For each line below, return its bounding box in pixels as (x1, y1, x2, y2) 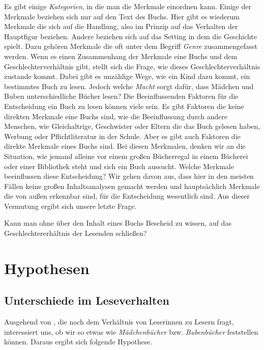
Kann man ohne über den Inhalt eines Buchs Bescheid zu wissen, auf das (4, 218, 231, 228)
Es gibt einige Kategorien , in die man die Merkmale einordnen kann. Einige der (4, 1, 251, 11)
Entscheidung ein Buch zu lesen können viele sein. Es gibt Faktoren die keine (4, 100, 244, 111)
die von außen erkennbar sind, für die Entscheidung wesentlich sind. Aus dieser (4, 191, 250, 201)
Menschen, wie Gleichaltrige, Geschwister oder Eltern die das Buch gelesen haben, (4, 121, 260, 131)
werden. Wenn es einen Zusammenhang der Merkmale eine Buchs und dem (4, 50, 238, 61)
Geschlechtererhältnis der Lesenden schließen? (4, 228, 147, 238)
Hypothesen (4, 257, 90, 278)
